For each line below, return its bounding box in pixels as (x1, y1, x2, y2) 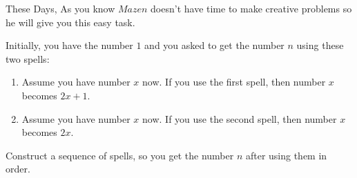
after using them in (245, 148, 327, 162)
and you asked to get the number (144, 38, 284, 52)
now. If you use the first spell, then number (142, 75, 326, 89)
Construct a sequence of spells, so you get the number (6, 148, 234, 162)
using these (296, 38, 344, 52)
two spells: (6, 51, 50, 66)
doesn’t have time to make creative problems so (151, 1, 352, 15)
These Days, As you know (6, 1, 115, 15)
